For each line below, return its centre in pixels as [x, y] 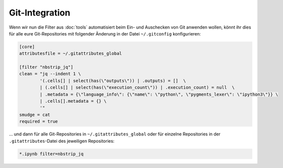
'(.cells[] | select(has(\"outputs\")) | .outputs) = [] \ [113, 81]
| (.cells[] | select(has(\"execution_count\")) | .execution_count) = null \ [137, 88]
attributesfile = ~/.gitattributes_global [71, 54]
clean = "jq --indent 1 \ [50, 74]
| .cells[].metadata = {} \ [73, 101]
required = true [39, 122]
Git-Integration [40, 13]
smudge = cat [35, 115]
